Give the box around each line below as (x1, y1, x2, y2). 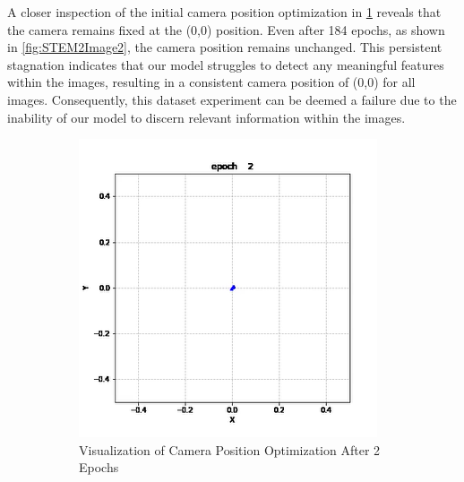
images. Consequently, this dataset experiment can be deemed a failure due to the (7, 90, 457, 108)
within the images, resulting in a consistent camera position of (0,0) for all (7, 73, 416, 91)
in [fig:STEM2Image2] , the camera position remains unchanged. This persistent (7, 38, 443, 56)
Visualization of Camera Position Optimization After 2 (79, 440, 381, 459)
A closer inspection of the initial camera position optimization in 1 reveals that (7, 3, 442, 21)
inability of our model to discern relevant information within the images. (7, 108, 406, 126)
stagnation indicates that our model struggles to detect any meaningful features (7, 55, 444, 73)
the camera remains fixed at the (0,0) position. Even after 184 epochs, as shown (7, 20, 445, 39)
